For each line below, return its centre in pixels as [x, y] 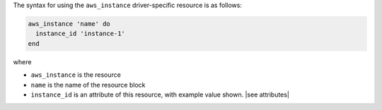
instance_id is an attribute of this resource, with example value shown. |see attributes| [160, 94]
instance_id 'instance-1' [80, 34]
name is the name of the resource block [88, 85]
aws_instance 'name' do [69, 24]
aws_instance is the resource [76, 75]
